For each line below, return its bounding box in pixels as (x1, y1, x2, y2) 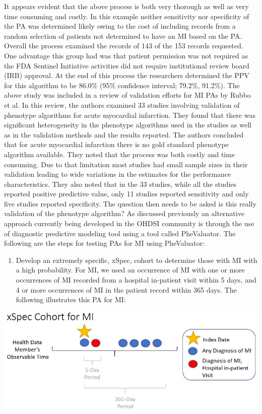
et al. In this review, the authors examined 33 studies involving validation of (4, 99, 240, 110)
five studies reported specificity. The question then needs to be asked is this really (4, 198, 256, 209)
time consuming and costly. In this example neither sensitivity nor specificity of (4, 11, 249, 21)
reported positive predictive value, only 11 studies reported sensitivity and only (4, 188, 249, 199)
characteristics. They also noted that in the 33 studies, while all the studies (4, 178, 237, 189)
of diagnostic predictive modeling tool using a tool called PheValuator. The (4, 228, 236, 238)
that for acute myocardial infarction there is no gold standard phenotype (4, 139, 229, 150)
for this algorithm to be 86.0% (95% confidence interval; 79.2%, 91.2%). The (4, 80, 240, 90)
